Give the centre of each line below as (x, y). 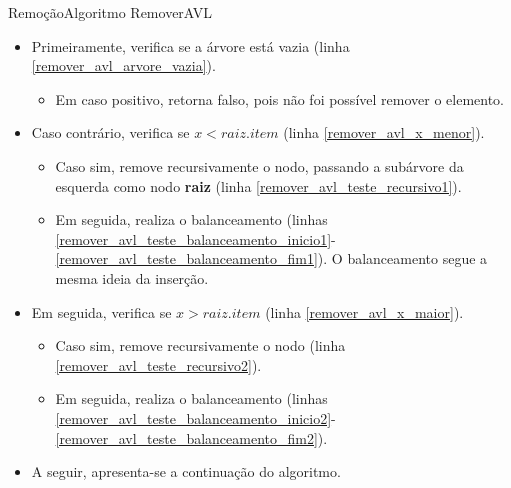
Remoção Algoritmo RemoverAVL (110, 12)
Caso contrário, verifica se (110, 132)
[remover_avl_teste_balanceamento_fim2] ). (191, 437)
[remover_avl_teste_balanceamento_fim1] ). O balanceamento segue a (271, 258)
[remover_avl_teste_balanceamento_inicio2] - (195, 417)
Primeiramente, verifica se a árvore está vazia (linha (190, 45)
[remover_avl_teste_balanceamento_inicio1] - (195, 238)
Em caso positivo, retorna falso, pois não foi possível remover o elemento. (279, 98)
